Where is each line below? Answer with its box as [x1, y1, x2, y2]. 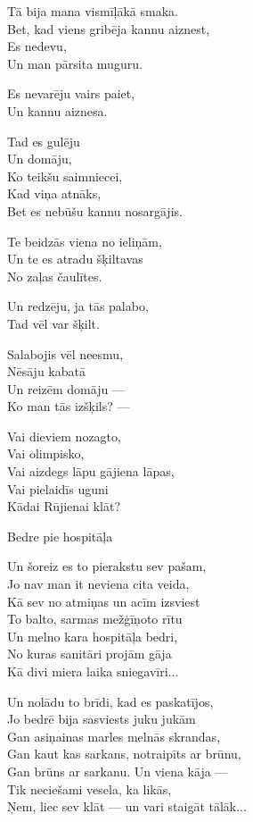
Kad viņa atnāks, [7, 184, 102, 203]
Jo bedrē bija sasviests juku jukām [7, 709, 196, 728]
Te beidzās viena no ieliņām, [7, 231, 162, 250]
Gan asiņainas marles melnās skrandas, [7, 726, 221, 745]
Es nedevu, [7, 37, 67, 55]
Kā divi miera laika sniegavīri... [7, 662, 179, 680]
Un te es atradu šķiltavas [7, 249, 143, 268]
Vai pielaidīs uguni [7, 479, 109, 498]
